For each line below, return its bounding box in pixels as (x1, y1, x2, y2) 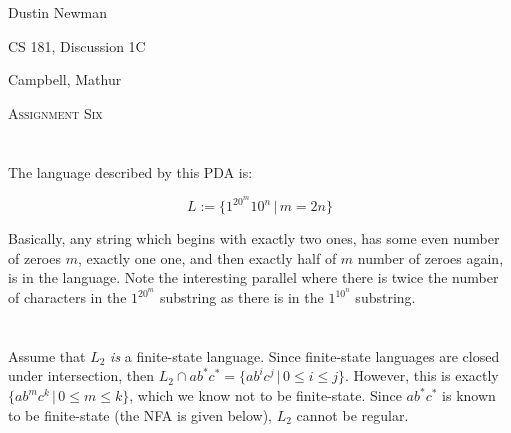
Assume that (8, 345, 86, 366)
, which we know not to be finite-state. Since (129, 385, 402, 406)
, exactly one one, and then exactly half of (77, 247, 337, 268)
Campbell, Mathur (8, 69, 122, 90)
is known (442, 385, 496, 406)
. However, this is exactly (344, 365, 499, 386)
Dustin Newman (8, 2, 108, 22)
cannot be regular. (296, 404, 409, 425)
